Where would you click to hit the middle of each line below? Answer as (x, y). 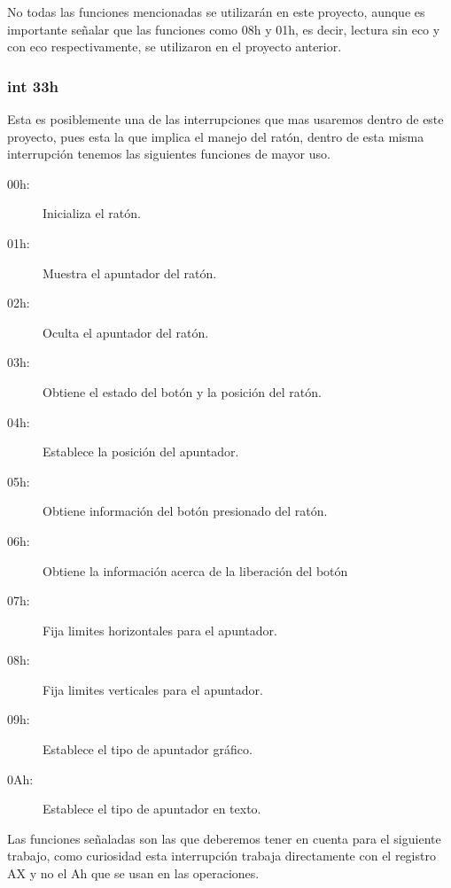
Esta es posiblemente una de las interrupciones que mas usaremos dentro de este (225, 119)
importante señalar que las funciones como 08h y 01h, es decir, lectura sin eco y (224, 29)
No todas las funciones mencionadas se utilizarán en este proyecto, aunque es (216, 12)
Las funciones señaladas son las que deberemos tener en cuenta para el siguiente (224, 838)
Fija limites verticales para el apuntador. (153, 689)
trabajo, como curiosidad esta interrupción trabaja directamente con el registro (222, 856)
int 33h (33, 86)
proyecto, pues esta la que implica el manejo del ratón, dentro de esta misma (216, 136)
